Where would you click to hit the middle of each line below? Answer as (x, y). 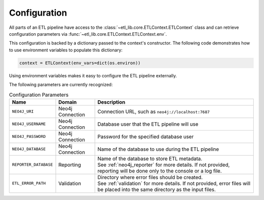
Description (111, 102)
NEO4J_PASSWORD (29, 137)
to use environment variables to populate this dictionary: (66, 50)
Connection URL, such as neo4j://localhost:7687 (154, 111)
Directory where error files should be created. (150, 177)
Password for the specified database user (146, 136)
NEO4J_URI (23, 112)
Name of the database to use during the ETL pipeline (158, 149)
